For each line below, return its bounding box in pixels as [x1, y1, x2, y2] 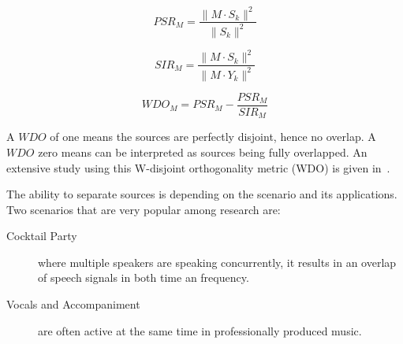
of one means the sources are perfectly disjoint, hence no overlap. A [50, 128, 376, 145]
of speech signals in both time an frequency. [38, 269, 249, 286]
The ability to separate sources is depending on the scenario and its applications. [6, 186, 397, 202]
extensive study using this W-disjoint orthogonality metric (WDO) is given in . [6, 159, 390, 176]
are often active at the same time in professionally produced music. [38, 322, 362, 338]
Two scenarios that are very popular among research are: [6, 201, 281, 217]
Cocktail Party [6, 227, 77, 244]
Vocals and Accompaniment [6, 296, 140, 313]
